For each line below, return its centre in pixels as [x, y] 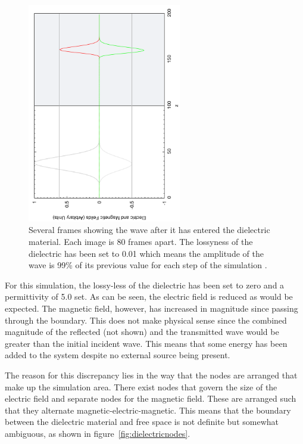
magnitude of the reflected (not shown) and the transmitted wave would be [142, 332]
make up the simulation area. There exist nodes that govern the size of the [141, 386]
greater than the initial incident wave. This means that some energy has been [146, 343]
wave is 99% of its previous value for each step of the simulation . [148, 265]
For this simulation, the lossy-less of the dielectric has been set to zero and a [145, 285]
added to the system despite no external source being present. [118, 355]
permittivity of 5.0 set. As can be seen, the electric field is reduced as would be [149, 296]
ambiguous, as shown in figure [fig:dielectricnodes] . [98, 433]
